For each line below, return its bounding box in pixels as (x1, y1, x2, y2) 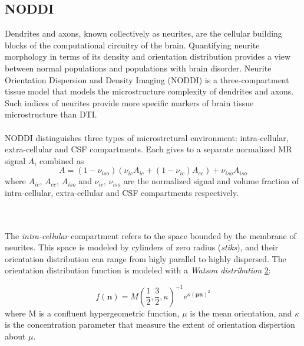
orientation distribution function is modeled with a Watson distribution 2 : (5, 264, 271, 276)
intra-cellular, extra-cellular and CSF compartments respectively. (5, 186, 239, 198)
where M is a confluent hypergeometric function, (5, 306, 180, 319)
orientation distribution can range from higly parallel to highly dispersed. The (5, 252, 286, 265)
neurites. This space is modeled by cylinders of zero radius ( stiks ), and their (5, 241, 279, 253)
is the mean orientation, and (190, 306, 292, 319)
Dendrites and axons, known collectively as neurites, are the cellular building (5, 27, 282, 40)
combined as (39, 154, 84, 167)
